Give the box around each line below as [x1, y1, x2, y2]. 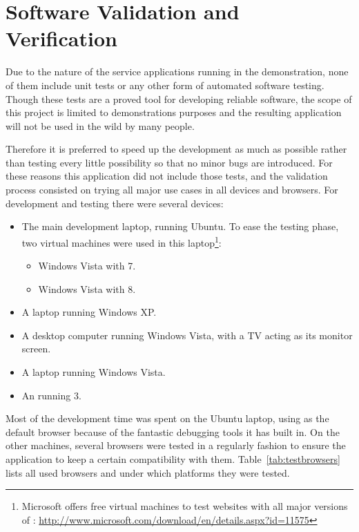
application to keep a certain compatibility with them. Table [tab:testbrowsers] [6, 452, 340, 466]
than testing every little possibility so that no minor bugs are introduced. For [6, 155, 333, 169]
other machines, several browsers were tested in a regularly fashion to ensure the [6, 438, 346, 453]
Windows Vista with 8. [38, 281, 136, 296]
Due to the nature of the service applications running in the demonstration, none [6, 64, 349, 79]
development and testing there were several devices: [6, 196, 224, 210]
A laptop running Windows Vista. [21, 365, 166, 379]
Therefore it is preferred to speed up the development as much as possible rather [6, 142, 347, 156]
